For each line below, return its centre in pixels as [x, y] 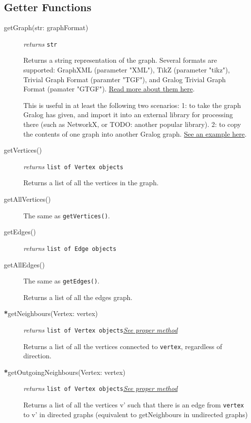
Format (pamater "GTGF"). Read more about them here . [109, 89]
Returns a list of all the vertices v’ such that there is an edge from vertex [134, 405]
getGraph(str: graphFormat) [46, 27]
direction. [37, 356]
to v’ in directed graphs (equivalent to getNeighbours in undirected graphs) [136, 414]
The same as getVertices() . [67, 215]
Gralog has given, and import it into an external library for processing [128, 115]
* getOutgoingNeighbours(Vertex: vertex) [65, 372]
